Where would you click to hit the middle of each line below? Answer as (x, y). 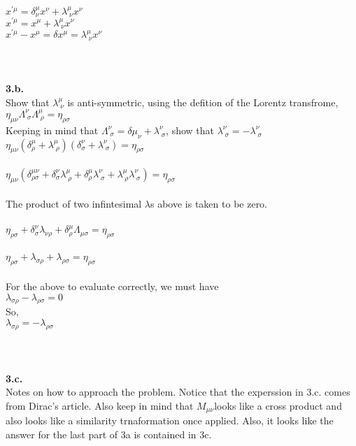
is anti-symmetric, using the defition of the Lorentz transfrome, (203, 102)
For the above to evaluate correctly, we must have (112, 286)
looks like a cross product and (278, 405)
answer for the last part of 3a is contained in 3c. (109, 434)
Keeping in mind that (52, 130)
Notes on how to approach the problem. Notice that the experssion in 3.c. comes (178, 392)
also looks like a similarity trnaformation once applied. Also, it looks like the (170, 420)
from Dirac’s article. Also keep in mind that (100, 405)
